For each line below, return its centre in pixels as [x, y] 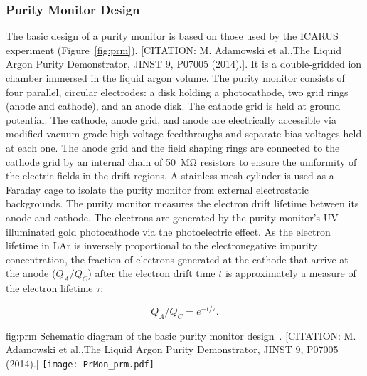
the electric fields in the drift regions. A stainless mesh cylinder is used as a [170, 176]
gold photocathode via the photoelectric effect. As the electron [194, 231]
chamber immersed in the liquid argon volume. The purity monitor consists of [175, 78]
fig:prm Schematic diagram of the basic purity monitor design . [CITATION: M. [181, 335]
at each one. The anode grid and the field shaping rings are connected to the [173, 147]
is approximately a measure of [291, 273]
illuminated [31, 231]
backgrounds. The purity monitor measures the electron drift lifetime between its [182, 203]
